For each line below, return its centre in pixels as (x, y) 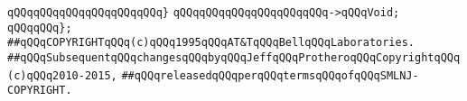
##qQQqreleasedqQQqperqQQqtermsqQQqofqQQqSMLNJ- (270, 75)
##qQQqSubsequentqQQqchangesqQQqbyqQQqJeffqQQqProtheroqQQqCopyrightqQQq (234, 57)
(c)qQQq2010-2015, (62, 75)
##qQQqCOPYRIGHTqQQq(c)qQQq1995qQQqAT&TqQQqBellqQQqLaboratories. (211, 43)
